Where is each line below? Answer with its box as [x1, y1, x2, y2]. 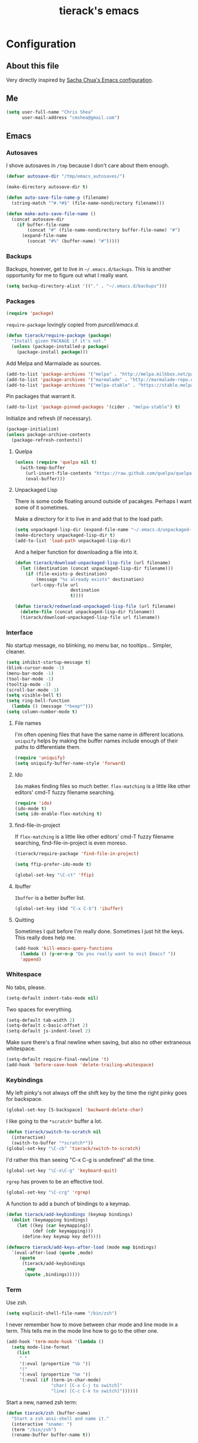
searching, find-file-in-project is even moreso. [14, 839, 127, 847]
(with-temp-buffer [20, 465, 65, 471]
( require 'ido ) [14, 800, 52, 806]
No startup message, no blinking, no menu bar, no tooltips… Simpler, [6, 642, 173, 649]
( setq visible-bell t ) [6, 692, 62, 698]
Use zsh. [6, 1299, 28, 1306]
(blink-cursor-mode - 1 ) [6, 665, 65, 671]
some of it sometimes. [14, 504, 69, 511]
